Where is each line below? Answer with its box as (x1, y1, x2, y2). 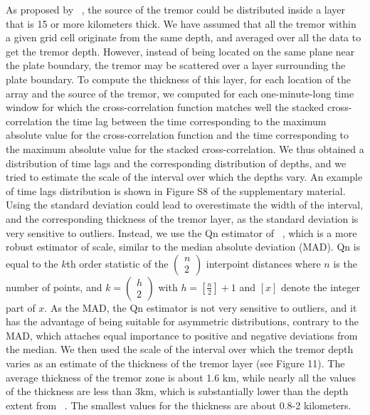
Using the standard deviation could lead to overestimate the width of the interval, (6, 197, 364, 212)
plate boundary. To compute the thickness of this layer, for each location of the (6, 71, 351, 86)
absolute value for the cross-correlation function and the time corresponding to (6, 127, 349, 142)
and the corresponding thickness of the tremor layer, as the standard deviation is (6, 211, 359, 226)
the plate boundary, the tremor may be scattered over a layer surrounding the (6, 58, 346, 73)
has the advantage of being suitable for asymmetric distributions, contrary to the (6, 314, 359, 329)
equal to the (6, 256, 58, 270)
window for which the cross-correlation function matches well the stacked (6, 100, 324, 115)
